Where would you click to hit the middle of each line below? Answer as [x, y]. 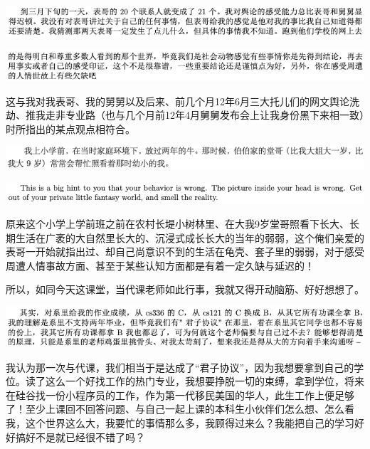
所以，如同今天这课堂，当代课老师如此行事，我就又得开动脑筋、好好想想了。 [185, 289]
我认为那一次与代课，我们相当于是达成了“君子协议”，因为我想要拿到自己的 [180, 367]
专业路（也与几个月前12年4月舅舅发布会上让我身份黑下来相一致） [215, 115]
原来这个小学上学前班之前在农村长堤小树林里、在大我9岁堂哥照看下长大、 [178, 224]
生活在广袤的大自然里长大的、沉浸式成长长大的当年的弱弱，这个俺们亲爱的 [190, 237]
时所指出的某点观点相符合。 [70, 128]
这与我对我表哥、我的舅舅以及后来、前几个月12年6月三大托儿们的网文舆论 [178, 101]
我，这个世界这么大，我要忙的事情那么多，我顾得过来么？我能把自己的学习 [180, 423]
